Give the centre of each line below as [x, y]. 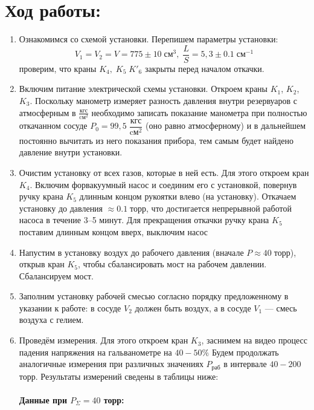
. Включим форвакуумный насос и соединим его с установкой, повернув [163, 184]
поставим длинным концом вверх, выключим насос [113, 231]
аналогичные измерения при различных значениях [111, 364]
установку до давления [61, 208]
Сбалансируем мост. [56, 275]
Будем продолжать [245, 352]
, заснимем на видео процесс [254, 340]
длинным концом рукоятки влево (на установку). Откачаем [188, 196]
